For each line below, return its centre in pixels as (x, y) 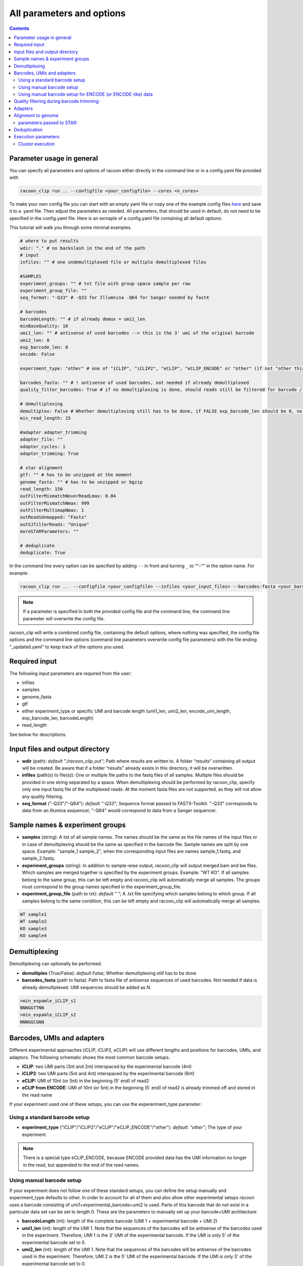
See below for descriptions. (38, 734)
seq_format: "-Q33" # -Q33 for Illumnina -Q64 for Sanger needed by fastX (115, 298)
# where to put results (49, 241)
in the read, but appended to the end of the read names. (81, 1165)
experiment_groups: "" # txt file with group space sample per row (105, 283)
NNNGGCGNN (32, 1022)
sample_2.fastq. (38, 858)
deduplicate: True (43, 553)
